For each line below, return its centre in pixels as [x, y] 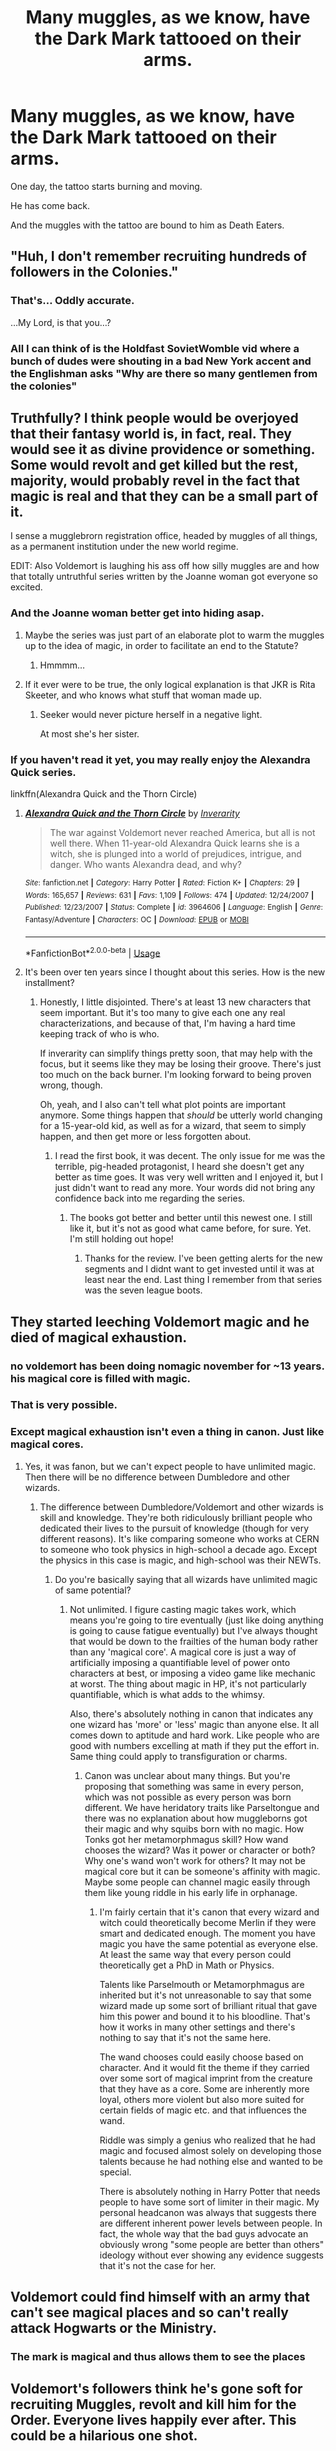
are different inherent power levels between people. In [211, 2223]
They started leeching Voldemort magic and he [160, 1321]
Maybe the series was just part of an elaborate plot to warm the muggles [174, 635]
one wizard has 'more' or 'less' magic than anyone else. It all [194, 1724]
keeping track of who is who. [99, 1034]
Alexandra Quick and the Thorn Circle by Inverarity [132, 813]
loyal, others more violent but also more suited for [202, 2099]
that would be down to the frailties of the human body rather [193, 1641]
